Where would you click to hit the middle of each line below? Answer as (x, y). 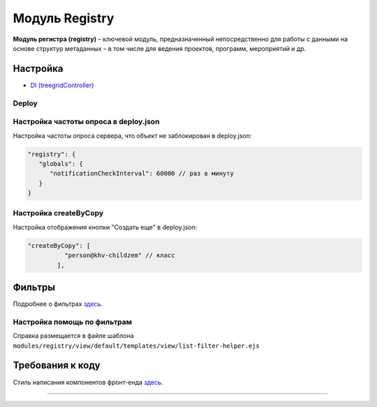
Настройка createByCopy (58, 213)
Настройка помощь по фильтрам (73, 322)
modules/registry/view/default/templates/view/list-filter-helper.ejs (136, 346)
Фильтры (34, 287)
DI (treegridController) (62, 85)
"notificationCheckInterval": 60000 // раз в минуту (142, 174)
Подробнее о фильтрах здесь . (58, 304)
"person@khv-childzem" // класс (119, 255)
